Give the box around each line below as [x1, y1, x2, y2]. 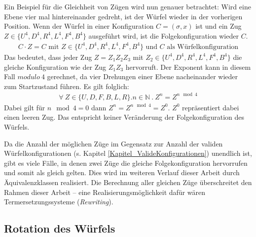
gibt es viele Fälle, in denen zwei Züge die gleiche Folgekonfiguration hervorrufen [4, 157, 248, 168]
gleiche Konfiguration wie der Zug [4, 61, 106, 72]
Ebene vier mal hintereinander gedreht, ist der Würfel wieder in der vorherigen [4, 11, 243, 21]
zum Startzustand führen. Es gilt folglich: [4, 81, 129, 91]
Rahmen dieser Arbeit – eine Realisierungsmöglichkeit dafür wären [4, 187, 205, 197]
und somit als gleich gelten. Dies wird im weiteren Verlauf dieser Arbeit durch [4, 167, 240, 178]
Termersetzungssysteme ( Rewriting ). [4, 196, 113, 207]
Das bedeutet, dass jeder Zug [4, 51, 92, 62]
